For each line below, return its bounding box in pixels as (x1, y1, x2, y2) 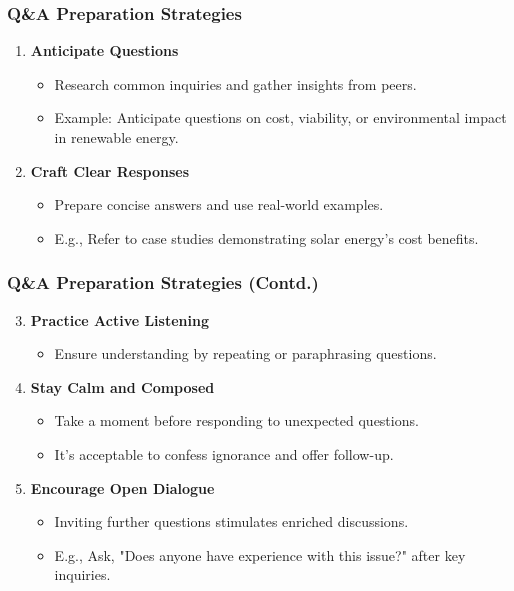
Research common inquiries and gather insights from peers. (54, 73, 417, 94)
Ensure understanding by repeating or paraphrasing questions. (54, 343, 437, 364)
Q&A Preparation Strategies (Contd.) (7, 270, 319, 295)
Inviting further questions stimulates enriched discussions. (54, 511, 409, 532)
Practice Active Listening (30, 309, 209, 330)
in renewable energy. (54, 127, 179, 147)
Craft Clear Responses (30, 160, 190, 181)
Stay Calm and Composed (30, 376, 215, 397)
